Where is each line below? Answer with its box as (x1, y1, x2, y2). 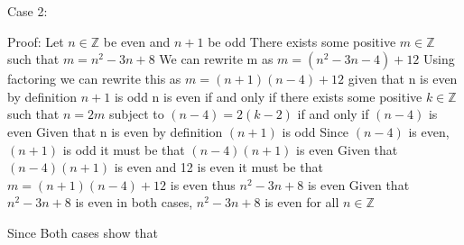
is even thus (170, 175, 236, 194)
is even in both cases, (75, 193, 193, 212)
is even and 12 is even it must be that (114, 158, 323, 177)
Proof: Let (7, 32, 64, 50)
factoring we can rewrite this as (7, 69, 181, 88)
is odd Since (282, 122, 349, 141)
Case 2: (7, 2, 48, 20)
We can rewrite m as (159, 50, 274, 68)
